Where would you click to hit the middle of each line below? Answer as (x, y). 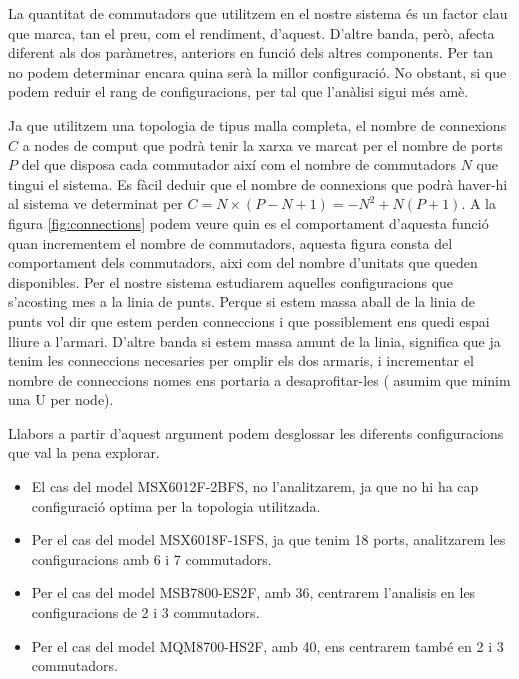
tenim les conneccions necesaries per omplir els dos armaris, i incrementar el (241, 360)
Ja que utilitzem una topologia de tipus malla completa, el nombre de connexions (257, 124)
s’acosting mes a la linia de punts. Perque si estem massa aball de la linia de (242, 301)
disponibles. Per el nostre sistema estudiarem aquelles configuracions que (231, 281)
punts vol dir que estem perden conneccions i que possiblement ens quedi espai (249, 320)
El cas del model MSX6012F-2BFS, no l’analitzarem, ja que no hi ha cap (255, 486)
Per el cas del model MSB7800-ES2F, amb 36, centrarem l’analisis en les (253, 592)
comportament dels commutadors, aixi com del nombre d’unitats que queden (243, 262)
